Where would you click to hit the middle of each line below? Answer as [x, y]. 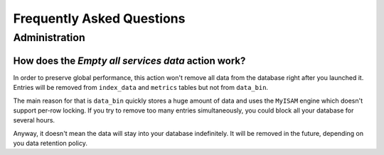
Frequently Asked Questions [99, 18]
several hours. [34, 120]
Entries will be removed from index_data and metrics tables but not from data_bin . [141, 88]
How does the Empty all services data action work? [129, 61]
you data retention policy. [50, 143]
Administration [49, 38]
